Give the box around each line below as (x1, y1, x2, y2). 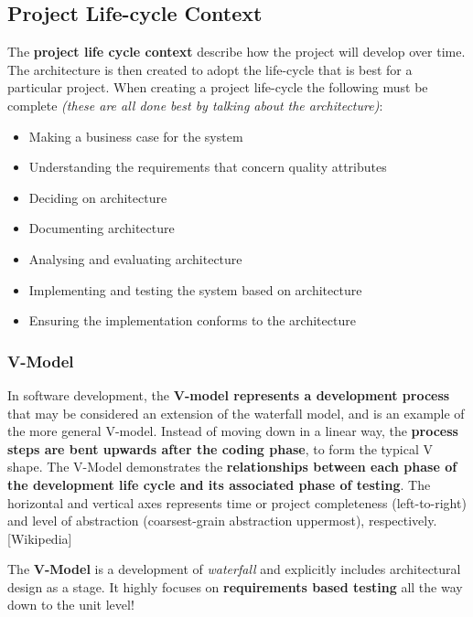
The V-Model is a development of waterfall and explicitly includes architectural (7, 559, 461, 579)
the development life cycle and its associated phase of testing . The (7, 474, 431, 494)
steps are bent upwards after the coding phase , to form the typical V (7, 439, 433, 458)
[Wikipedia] (7, 528, 72, 548)
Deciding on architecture (28, 187, 167, 207)
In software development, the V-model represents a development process (7, 385, 450, 404)
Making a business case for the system (28, 126, 243, 145)
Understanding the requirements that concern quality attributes (28, 157, 387, 176)
